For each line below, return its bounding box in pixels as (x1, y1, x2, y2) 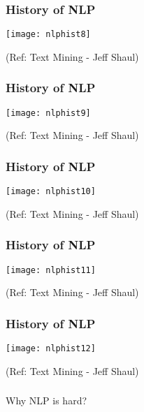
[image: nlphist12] (6, 344, 96, 354)
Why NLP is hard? (6, 393, 87, 408)
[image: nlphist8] (6, 29, 91, 40)
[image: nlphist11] (6, 265, 96, 275)
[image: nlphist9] (6, 108, 91, 118)
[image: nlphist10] (6, 186, 96, 197)
